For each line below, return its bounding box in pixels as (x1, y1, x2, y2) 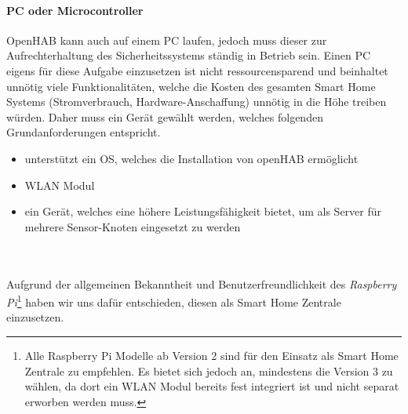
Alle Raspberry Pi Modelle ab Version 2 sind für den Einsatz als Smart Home (24, 347, 399, 363)
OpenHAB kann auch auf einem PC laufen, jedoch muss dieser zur (6, 31, 327, 48)
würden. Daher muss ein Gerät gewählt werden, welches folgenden (6, 108, 323, 125)
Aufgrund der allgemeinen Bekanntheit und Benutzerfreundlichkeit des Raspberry (6, 275, 397, 292)
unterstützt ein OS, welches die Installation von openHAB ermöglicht (24, 150, 359, 166)
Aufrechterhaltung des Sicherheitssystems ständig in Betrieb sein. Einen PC (6, 47, 371, 64)
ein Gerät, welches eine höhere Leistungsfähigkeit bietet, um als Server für (24, 203, 382, 220)
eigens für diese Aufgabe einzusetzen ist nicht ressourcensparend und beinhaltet (6, 62, 388, 78)
